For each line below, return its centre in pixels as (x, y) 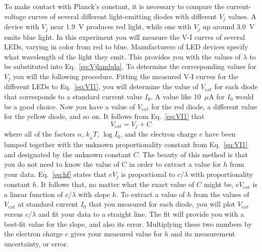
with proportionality (222, 174)
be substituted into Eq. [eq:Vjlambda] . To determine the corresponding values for (130, 66)
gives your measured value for (116, 234)
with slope (94, 194)
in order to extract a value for (175, 164)
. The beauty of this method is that (193, 154)
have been (220, 134)
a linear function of (34, 194)
